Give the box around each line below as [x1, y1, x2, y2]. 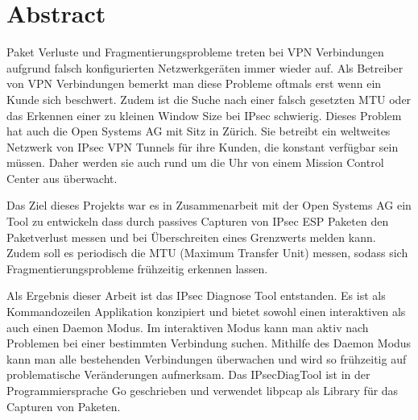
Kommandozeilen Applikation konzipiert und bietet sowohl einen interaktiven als [6, 303, 406, 320]
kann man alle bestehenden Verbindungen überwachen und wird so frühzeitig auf [6, 350, 407, 367]
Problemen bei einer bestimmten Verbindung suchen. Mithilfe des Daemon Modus [6, 335, 412, 351]
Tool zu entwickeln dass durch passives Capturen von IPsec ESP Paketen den [6, 213, 389, 230]
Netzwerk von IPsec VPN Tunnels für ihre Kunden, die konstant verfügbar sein [6, 138, 399, 155]
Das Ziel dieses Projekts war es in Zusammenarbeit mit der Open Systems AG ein [6, 197, 412, 214]
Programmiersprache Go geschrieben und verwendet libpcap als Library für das [6, 382, 399, 398]
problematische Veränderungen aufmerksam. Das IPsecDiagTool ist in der [6, 366, 370, 383]
